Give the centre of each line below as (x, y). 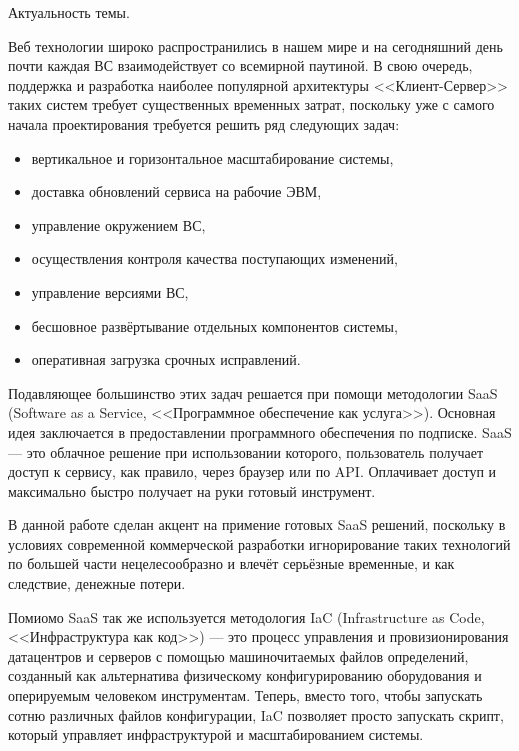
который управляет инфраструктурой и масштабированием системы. (216, 734)
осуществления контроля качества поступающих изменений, (214, 258)
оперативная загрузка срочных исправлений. (166, 359)
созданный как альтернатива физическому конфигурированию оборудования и (245, 675)
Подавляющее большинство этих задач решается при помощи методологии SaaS (253, 392)
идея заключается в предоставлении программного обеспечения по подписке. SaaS (260, 431)
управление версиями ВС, (110, 291)
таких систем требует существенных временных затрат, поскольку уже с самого (251, 104)
